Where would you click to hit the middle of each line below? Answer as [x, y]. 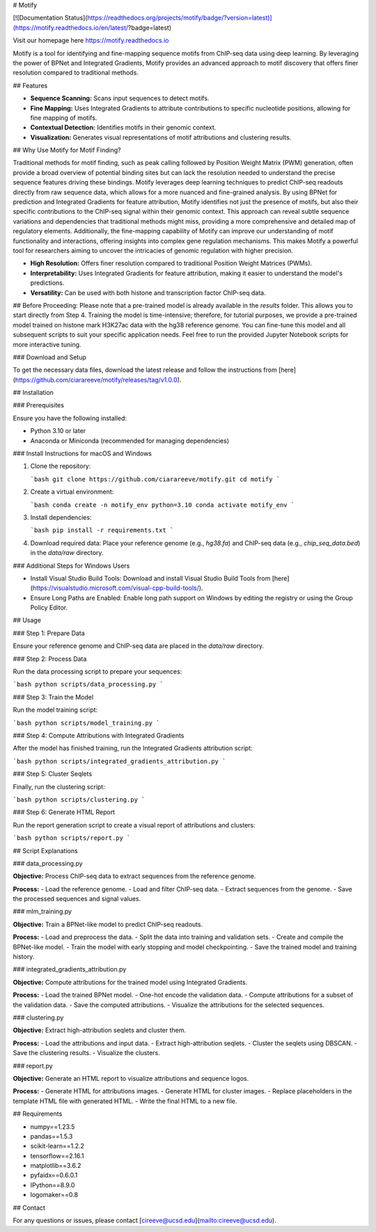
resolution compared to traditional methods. [76, 72]
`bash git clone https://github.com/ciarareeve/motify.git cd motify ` [155, 479]
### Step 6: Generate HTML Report [64, 812]
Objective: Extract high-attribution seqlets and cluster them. [100, 1030]
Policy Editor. [49, 608]
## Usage [27, 621]
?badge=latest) [150, 27]
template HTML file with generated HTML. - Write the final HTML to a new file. [125, 1101]
